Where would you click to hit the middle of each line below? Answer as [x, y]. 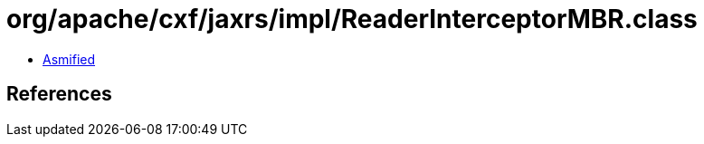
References [59, 94]
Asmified [69, 59]
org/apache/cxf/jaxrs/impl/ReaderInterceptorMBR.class [352, 19]
